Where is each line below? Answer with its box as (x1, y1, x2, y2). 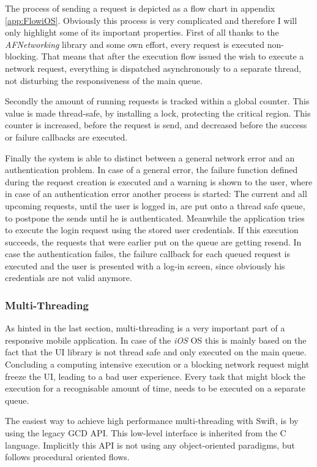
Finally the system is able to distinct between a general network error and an (5, 151, 295, 164)
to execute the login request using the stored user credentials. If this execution (5, 223, 299, 236)
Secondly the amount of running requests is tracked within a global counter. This (5, 95, 310, 107)
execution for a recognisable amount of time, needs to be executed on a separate (5, 382, 306, 395)
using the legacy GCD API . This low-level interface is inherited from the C (5, 426, 286, 439)
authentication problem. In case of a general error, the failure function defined (5, 163, 298, 176)
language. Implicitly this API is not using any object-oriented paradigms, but (5, 438, 295, 451)
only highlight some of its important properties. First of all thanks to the (5, 26, 279, 39)
